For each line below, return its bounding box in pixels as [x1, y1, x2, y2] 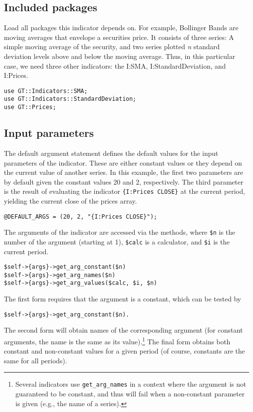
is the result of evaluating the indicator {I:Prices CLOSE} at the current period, [4, 186, 245, 196]
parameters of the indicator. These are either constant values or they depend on [4, 157, 242, 168]
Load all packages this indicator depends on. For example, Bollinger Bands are [4, 22, 238, 33]
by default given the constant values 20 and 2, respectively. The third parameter [4, 176, 243, 187]
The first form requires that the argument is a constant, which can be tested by [4, 294, 241, 304]
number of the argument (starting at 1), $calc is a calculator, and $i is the [4, 236, 230, 246]
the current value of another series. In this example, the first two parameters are [4, 167, 243, 177]
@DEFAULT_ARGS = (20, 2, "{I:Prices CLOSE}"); [4, 213, 157, 220]
